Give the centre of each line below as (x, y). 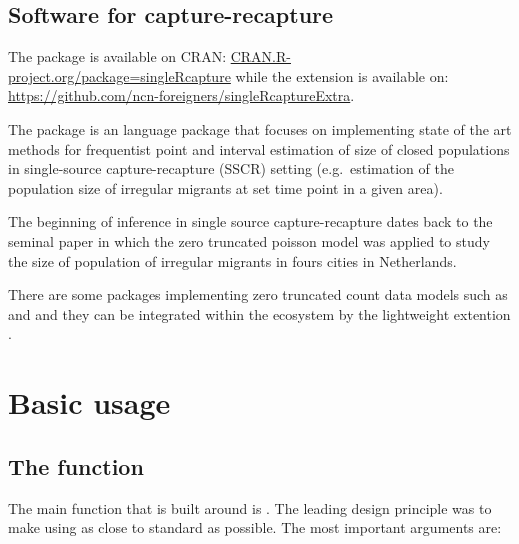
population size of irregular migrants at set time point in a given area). (225, 187)
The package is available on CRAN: (117, 56)
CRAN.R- (260, 56)
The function (76, 465)
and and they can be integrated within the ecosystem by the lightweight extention (259, 313)
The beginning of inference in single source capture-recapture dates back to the (250, 221)
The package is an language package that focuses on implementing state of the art (260, 128)
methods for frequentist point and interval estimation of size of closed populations (259, 148)
